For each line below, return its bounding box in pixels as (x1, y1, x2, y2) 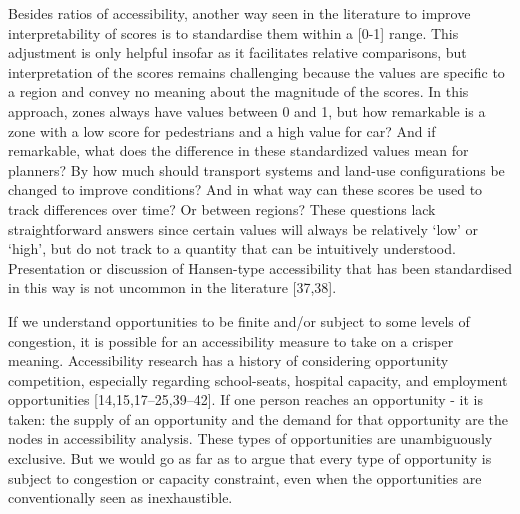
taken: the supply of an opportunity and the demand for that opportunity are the (8, 408, 509, 429)
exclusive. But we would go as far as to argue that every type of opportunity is (8, 448, 492, 469)
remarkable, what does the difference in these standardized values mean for (8, 140, 469, 161)
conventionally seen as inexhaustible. (8, 487, 233, 508)
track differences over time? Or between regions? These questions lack (8, 198, 436, 219)
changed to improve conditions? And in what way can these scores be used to (8, 179, 483, 200)
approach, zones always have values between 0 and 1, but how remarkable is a (8, 100, 486, 121)
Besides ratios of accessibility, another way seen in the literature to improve (8, 3, 471, 23)
